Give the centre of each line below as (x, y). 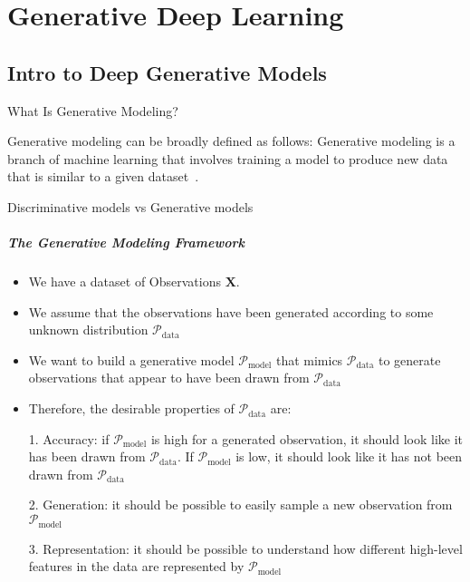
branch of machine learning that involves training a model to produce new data (228, 158)
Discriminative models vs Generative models (130, 206)
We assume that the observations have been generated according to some (231, 311)
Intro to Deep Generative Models (167, 72)
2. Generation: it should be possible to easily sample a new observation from (240, 504)
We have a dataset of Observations (125, 281)
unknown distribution (88, 330)
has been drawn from (87, 456)
